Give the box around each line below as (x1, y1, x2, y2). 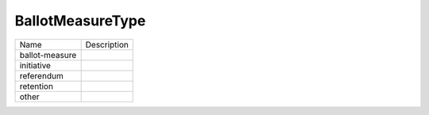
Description (85, 39, 129, 50)
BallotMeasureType (14, 12, 146, 29)
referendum (19, 70, 64, 81)
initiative (19, 59, 52, 71)
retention (19, 80, 53, 91)
